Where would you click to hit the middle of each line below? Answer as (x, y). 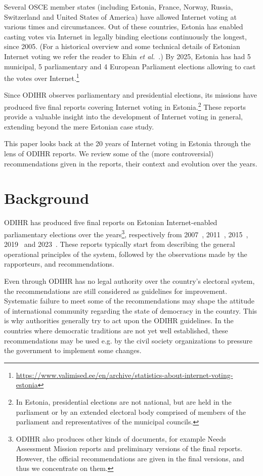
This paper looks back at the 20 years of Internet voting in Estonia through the (127, 143)
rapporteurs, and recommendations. (59, 264)
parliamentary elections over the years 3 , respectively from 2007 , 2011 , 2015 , (126, 233)
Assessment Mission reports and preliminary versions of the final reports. (129, 448)
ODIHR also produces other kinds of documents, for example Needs (121, 438)
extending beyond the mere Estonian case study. (79, 126)
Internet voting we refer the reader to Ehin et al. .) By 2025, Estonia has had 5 (127, 56)
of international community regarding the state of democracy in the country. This (131, 310)
